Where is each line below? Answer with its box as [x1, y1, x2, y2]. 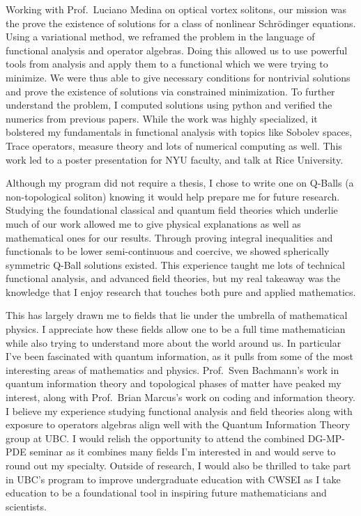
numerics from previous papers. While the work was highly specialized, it [6, 111, 318, 125]
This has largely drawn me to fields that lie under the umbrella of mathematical [6, 308, 348, 322]
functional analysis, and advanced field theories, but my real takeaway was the [6, 271, 341, 286]
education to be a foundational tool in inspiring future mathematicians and [6, 485, 327, 500]
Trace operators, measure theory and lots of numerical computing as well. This [6, 138, 342, 153]
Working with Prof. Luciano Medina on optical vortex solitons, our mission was [6, 2, 347, 16]
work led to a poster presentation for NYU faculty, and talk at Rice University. [6, 152, 344, 166]
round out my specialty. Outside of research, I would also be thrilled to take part [6, 458, 351, 472]
